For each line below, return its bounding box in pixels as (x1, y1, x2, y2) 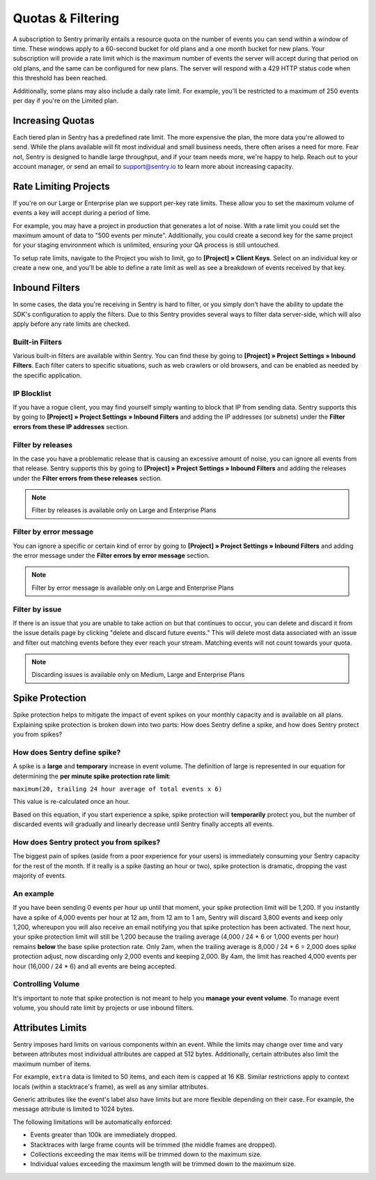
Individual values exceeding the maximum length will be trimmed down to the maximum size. (30, 1160, 296, 1168)
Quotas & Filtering (13, 10, 120, 26)
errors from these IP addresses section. (13, 422, 130, 431)
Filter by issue (13, 604, 62, 614)
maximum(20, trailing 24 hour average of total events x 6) (13, 785, 223, 793)
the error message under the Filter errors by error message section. (13, 551, 210, 560)
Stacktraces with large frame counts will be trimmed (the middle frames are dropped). (30, 1140, 277, 1149)
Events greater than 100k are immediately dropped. (30, 1130, 178, 1139)
